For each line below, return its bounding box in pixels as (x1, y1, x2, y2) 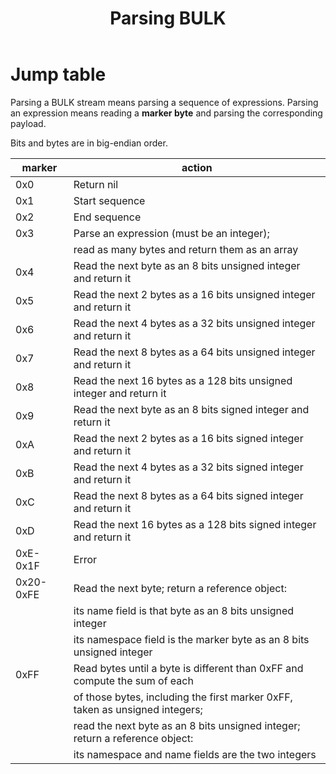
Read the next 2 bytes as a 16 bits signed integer (73, 431, 304, 445)
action (181, 160, 213, 174)
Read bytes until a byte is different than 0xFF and (73, 661, 304, 675)
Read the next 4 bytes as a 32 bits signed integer (73, 460, 304, 474)
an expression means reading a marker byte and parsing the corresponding (10, 107, 323, 119)
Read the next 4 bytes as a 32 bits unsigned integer (73, 316, 316, 330)
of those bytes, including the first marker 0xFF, (73, 690, 293, 704)
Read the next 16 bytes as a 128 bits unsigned (73, 373, 293, 387)
